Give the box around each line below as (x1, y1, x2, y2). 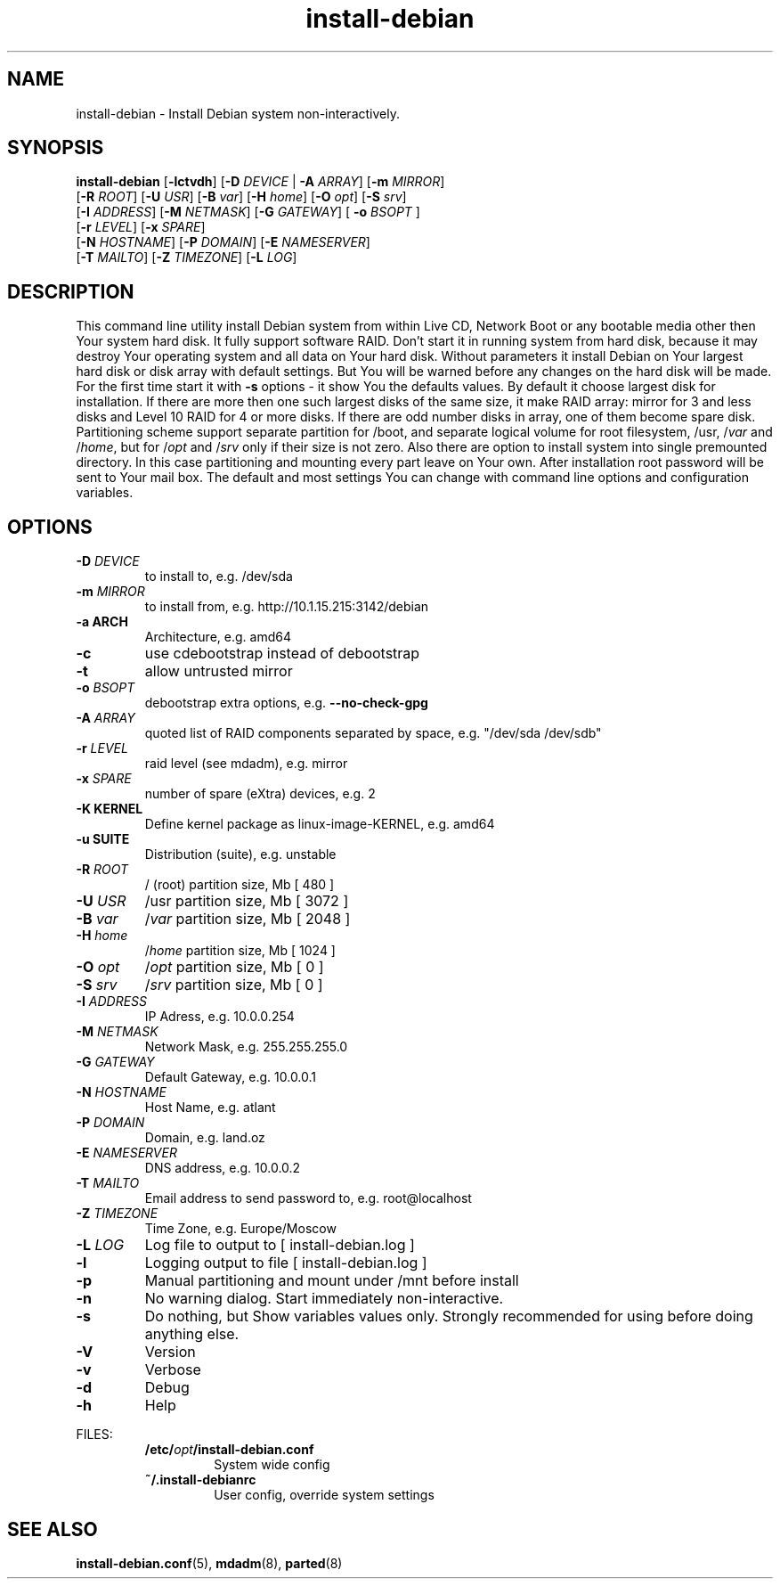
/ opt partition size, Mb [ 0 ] (144, 958, 324, 977)
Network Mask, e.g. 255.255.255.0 (144, 1039, 348, 1055)
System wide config (214, 1457, 330, 1473)
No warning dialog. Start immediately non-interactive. (144, 1289, 504, 1308)
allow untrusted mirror (144, 662, 293, 681)
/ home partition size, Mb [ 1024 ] (144, 943, 336, 959)
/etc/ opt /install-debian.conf (144, 1442, 314, 1458)
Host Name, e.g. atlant (144, 1100, 276, 1116)
